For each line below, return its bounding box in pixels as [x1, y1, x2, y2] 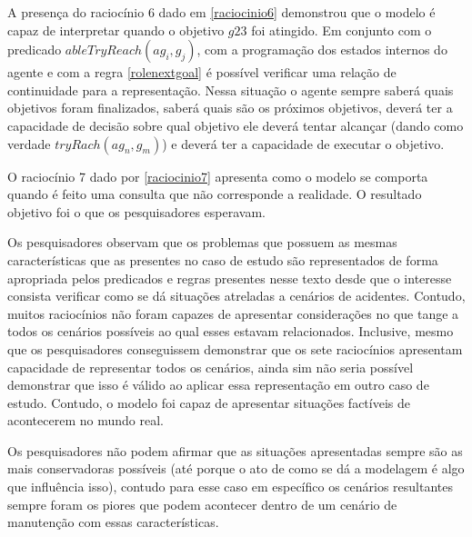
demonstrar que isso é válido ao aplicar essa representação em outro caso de [7, 375, 429, 394]
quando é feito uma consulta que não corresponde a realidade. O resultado [7, 184, 422, 204]
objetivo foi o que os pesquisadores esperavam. [7, 202, 266, 221]
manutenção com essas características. [7, 512, 219, 532]
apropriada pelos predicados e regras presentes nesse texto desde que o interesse [7, 268, 452, 287]
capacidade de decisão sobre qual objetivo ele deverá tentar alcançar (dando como [7, 115, 464, 134]
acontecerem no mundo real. [7, 411, 164, 430]
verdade [7, 134, 51, 153]
